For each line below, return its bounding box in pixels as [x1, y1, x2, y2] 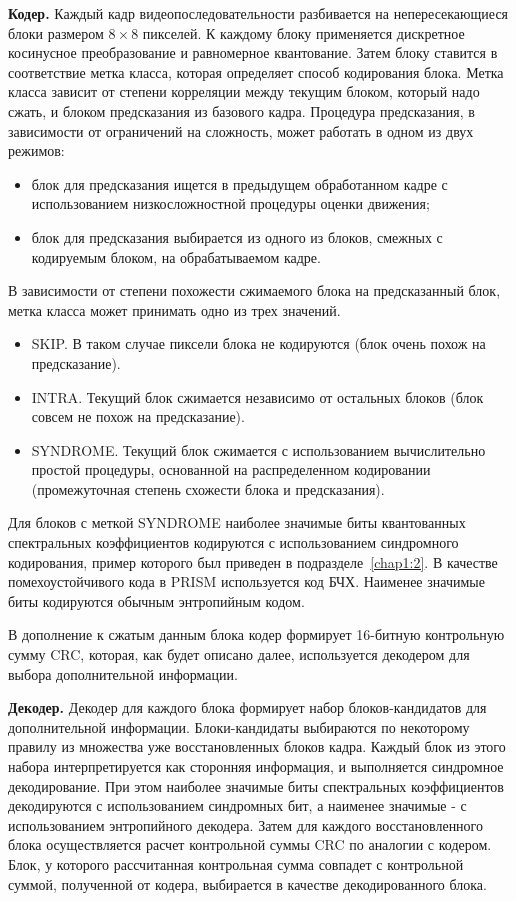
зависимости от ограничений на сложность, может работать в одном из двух [8, 120, 474, 141]
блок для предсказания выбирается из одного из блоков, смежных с [31, 226, 443, 247]
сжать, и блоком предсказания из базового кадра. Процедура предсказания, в [8, 100, 475, 121]
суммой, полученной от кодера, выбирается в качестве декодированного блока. [8, 873, 487, 894]
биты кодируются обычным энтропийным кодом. [8, 590, 305, 611]
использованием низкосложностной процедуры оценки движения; [31, 193, 430, 214]
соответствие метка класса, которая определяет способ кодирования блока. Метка [8, 61, 504, 82]
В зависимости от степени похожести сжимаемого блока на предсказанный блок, [8, 280, 501, 301]
